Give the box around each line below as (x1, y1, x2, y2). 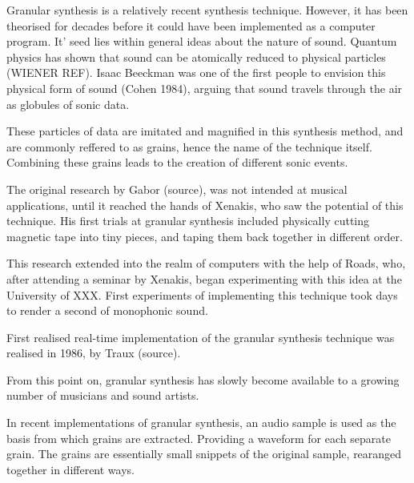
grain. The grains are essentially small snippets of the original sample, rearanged (6, 445, 402, 462)
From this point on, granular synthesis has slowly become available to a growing (6, 371, 400, 388)
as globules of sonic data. (6, 95, 130, 112)
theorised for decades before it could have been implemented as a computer (6, 17, 376, 34)
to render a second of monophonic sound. (6, 302, 208, 319)
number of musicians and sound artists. (6, 387, 199, 404)
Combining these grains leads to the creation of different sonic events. (6, 154, 348, 171)
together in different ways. (6, 461, 135, 477)
